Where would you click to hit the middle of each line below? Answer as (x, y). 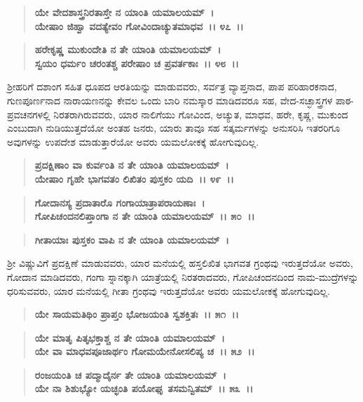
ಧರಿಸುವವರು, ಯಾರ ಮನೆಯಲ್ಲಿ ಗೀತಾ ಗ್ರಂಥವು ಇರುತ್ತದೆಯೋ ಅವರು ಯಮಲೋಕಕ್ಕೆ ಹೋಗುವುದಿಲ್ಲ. (169, 290)
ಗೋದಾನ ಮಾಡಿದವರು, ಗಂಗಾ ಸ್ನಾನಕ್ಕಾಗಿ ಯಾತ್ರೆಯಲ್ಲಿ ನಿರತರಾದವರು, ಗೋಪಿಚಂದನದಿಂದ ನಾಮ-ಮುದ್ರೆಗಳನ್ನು (183, 276)
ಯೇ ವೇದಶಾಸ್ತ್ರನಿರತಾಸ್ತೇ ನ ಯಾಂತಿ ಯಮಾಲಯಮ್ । (124, 12)
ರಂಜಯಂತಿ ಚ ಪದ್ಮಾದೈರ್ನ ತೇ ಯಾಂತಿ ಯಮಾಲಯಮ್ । (130, 374)
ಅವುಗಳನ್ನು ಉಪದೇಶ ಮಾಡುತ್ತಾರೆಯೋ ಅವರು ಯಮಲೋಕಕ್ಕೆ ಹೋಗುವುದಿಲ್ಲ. (133, 141)
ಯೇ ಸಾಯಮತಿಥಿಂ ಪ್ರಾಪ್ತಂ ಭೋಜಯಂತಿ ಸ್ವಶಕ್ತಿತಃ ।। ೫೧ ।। (137, 314)
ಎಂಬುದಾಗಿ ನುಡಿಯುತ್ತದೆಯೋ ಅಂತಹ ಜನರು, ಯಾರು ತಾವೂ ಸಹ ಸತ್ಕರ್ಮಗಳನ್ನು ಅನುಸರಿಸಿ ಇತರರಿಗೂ (174, 128)
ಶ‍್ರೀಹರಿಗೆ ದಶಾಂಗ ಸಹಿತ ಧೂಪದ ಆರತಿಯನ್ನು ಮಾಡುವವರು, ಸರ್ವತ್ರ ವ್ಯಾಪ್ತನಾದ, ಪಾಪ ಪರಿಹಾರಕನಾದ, (172, 86)
